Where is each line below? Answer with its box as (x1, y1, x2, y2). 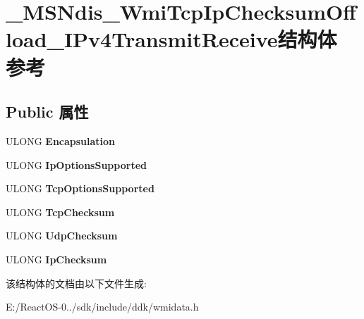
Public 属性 (6, 101, 89, 123)
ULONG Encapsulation (6, 133, 116, 148)
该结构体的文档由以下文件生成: (6, 275, 147, 290)
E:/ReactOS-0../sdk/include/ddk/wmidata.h (6, 299, 199, 314)
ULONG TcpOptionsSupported (6, 181, 154, 196)
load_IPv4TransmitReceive (6, 25, 278, 54)
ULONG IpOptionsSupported (6, 157, 147, 172)
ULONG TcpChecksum (6, 204, 115, 219)
